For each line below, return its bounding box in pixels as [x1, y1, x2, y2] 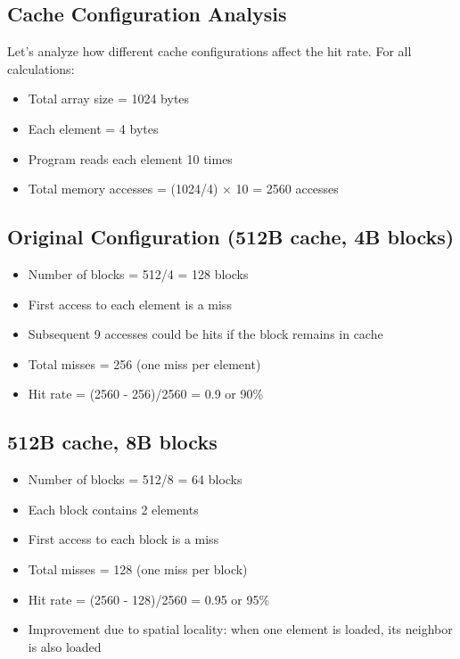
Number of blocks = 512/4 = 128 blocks [28, 264, 249, 283]
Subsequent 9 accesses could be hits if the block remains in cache [28, 325, 383, 343]
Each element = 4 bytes [28, 119, 159, 137]
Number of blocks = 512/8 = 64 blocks [28, 470, 242, 489]
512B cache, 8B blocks [7, 428, 218, 456]
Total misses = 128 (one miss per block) [28, 559, 248, 578]
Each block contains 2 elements [28, 499, 199, 518]
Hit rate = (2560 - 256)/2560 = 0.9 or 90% [28, 384, 264, 403]
